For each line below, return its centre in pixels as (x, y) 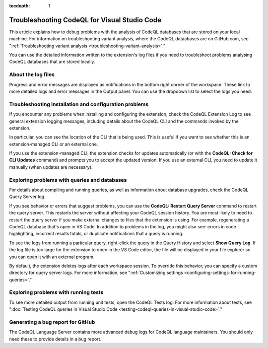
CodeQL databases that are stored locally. (52, 62)
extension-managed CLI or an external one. (54, 144)
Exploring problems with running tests (56, 292)
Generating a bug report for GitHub (52, 322)
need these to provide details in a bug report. (55, 339)
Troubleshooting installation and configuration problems (79, 104)
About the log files (32, 74)
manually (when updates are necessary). (51, 167)
